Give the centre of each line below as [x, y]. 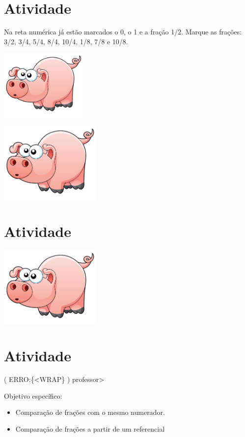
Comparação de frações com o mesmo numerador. [90, 412]
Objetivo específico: [33, 395]
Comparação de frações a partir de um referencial [90, 429]
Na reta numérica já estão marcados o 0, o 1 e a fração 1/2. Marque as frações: [123, 32]
